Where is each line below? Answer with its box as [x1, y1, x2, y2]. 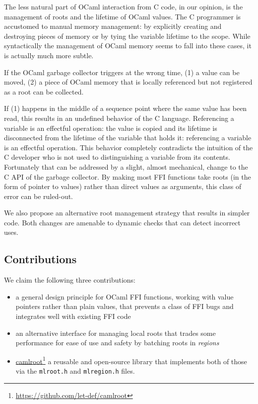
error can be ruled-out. [4, 191, 73, 201]
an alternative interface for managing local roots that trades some [15, 327, 216, 338]
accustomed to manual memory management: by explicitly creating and [4, 21, 222, 31]
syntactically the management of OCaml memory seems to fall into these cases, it [4, 40, 252, 51]
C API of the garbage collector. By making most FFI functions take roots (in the [4, 171, 251, 182]
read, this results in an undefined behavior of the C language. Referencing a [4, 112, 234, 123]
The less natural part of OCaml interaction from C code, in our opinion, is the [4, 1, 243, 11]
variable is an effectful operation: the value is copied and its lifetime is [4, 122, 217, 133]
